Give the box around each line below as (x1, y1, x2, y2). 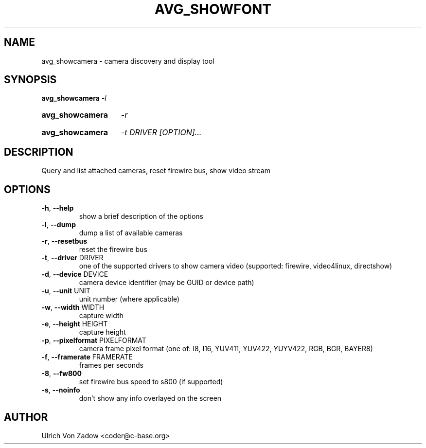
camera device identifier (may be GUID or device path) (79, 278, 254, 287)
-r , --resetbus (41, 237, 88, 246)
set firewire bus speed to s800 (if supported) (79, 377, 223, 386)
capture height (79, 328, 126, 337)
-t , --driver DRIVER (41, 253, 104, 262)
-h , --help (41, 204, 74, 213)
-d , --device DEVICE (41, 270, 108, 279)
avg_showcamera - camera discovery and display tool (41, 56, 214, 65)
